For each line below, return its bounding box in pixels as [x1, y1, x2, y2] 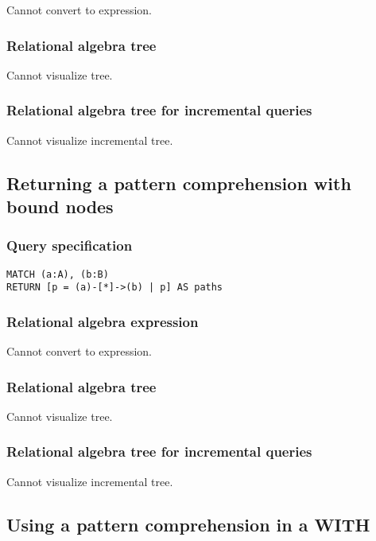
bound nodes [6, 194, 114, 218]
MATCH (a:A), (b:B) [6, 268, 109, 280]
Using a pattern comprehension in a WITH [6, 512, 370, 536]
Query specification [6, 235, 133, 255]
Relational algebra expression [6, 311, 199, 331]
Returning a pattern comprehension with [6, 170, 351, 195]
